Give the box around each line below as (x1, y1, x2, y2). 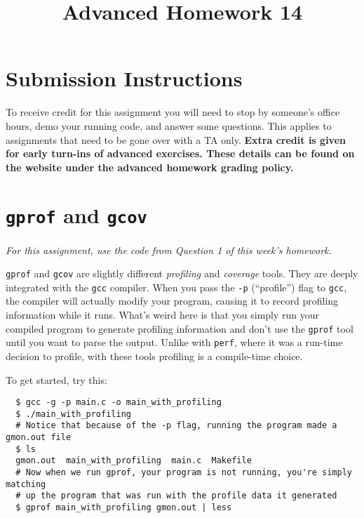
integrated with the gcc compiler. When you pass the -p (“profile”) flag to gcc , (6, 279, 347, 294)
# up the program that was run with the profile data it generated (15, 491, 337, 501)
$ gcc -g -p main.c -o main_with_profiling (15, 397, 222, 408)
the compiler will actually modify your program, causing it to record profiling (6, 293, 339, 308)
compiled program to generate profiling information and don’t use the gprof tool (6, 321, 353, 336)
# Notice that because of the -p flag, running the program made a (15, 420, 337, 431)
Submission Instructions (6, 64, 243, 93)
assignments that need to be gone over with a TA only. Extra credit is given (6, 132, 346, 147)
